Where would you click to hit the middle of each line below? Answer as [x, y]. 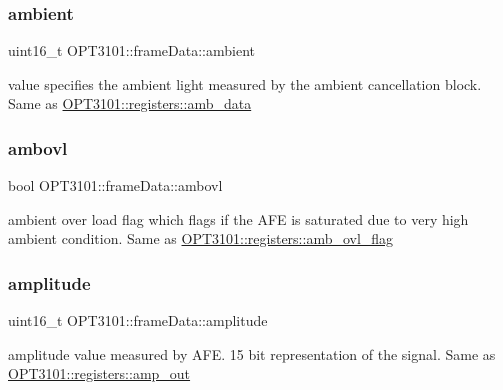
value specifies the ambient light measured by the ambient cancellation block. [245, 83]
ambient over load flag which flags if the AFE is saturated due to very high [238, 218]
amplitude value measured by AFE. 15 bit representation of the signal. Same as [252, 353]
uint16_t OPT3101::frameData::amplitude [138, 320]
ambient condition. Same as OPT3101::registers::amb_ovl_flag [201, 238]
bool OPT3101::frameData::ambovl [115, 185]
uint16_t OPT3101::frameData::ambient [132, 50]
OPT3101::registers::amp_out [99, 373]
